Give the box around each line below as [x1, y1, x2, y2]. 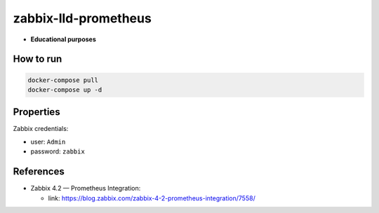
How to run [13, 53, 62, 65]
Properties [13, 106, 60, 118]
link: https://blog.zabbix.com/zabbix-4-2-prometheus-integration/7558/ [48, 193, 255, 202]
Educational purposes [30, 35, 96, 43]
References [13, 165, 65, 178]
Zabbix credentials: [13, 125, 69, 133]
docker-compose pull [27, 76, 98, 84]
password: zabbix [30, 147, 86, 156]
